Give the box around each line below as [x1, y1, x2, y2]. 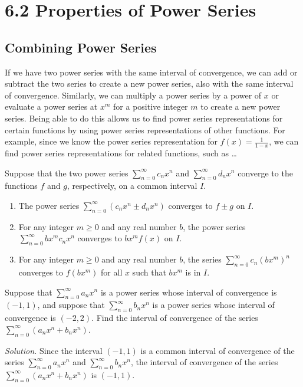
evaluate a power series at [5, 100, 98, 113]
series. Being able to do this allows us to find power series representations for [5, 111, 283, 124]
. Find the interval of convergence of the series [91, 311, 258, 324]
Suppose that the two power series [5, 166, 129, 179]
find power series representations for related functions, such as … [5, 146, 237, 159]
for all [101, 265, 123, 278]
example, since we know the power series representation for [5, 135, 218, 147]
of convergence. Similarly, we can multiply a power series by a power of [5, 88, 262, 101]
